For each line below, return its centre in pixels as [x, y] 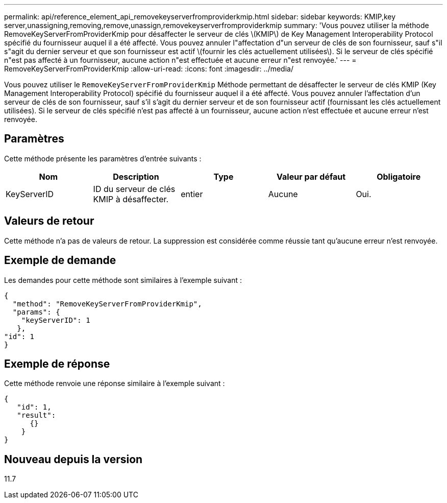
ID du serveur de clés [134, 189]
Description [136, 176]
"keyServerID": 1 [56, 320]
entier [192, 194]
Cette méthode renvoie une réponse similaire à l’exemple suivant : [115, 384]
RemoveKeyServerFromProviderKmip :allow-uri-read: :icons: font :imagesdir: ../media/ [149, 69]
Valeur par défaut [311, 176]
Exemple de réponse [57, 364]
